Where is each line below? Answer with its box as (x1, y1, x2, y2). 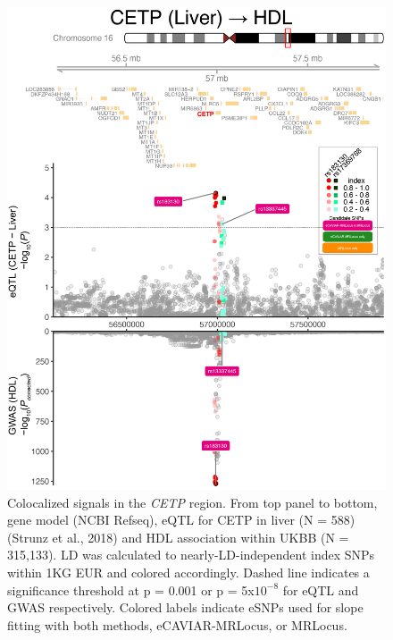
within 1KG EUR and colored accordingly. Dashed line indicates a (7, 562, 370, 581)
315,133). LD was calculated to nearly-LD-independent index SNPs (7, 545, 375, 564)
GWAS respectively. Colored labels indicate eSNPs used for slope (7, 598, 364, 617)
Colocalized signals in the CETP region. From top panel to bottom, (7, 493, 378, 511)
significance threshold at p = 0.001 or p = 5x (7, 580, 255, 599)
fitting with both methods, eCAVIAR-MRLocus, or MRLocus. (7, 615, 347, 634)
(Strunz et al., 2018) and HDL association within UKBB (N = (7, 527, 349, 546)
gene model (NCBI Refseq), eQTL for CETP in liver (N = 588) (7, 510, 355, 529)
